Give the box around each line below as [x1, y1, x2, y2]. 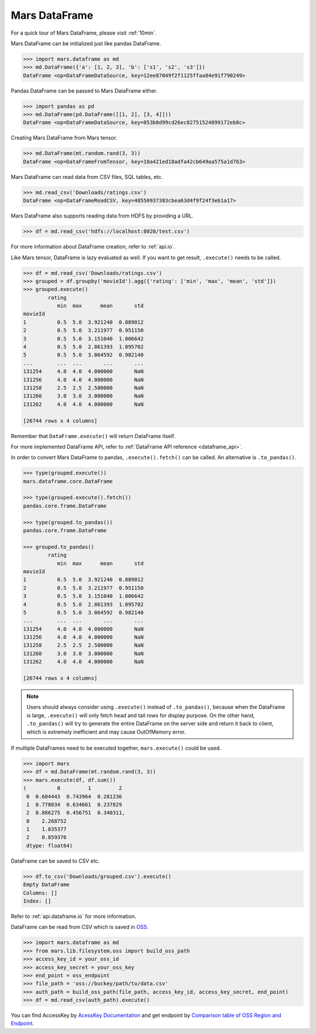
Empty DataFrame [23, 882, 70, 888]
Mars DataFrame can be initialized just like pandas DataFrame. [11, 40, 162, 47]
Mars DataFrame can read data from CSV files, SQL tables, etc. [11, 173, 163, 180]
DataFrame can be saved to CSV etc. [11, 857, 100, 865]
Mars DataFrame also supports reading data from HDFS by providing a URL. [11, 212, 194, 219]
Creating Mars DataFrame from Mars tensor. [11, 134, 118, 141]
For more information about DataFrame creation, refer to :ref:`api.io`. [11, 243, 176, 250]
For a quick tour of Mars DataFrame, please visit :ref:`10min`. [11, 29, 157, 36]
